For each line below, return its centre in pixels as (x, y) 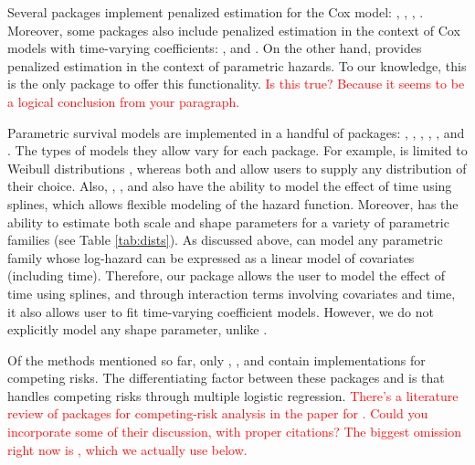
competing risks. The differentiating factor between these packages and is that (226, 378)
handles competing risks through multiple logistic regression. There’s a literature (233, 395)
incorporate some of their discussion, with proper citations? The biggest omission (235, 432)
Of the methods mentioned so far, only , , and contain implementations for (216, 359)
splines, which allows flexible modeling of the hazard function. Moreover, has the (233, 203)
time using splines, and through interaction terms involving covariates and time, (232, 293)
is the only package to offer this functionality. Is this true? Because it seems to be (236, 84)
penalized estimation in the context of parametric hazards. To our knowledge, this (237, 65)
